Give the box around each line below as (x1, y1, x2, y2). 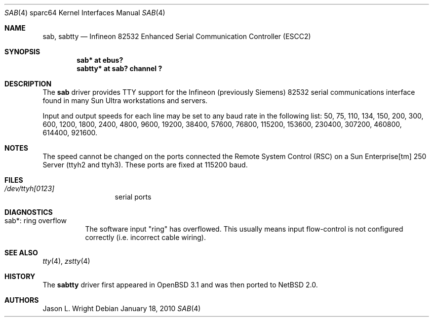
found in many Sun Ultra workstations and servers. (42, 96, 208, 105)
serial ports (115, 193, 152, 201)
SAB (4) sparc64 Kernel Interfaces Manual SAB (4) (4, 8, 165, 17)
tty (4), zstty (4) (42, 257, 90, 265)
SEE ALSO (4, 248, 38, 257)
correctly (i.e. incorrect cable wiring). (85, 233, 206, 241)
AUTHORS (4, 296, 39, 304)
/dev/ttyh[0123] (4, 184, 55, 193)
